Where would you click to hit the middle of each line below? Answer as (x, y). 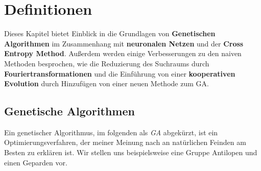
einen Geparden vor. (36, 162)
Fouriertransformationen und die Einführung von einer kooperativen (120, 73)
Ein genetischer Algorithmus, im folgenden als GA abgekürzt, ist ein (111, 132)
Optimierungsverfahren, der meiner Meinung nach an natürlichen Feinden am (125, 142)
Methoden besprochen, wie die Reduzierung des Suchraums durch (107, 63)
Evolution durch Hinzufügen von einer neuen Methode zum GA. (106, 83)
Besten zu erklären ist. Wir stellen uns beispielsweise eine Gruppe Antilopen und (131, 152)
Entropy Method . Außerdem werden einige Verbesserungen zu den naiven (123, 53)
